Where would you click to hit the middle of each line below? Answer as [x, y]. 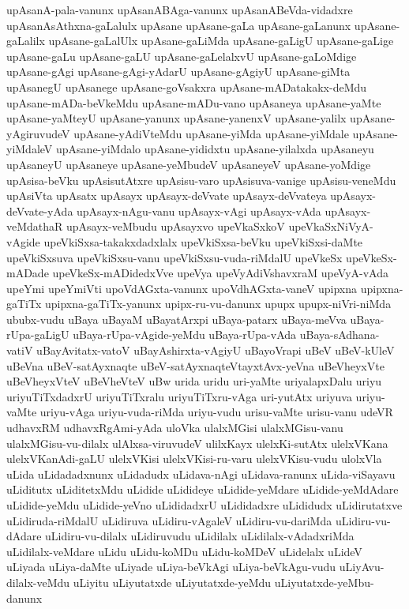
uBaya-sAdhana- [340, 335]
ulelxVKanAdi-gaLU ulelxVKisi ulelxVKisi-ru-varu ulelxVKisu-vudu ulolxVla [194, 459]
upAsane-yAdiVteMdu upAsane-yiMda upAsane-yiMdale [211, 133]
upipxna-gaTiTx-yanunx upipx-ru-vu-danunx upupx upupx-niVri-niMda [218, 304]
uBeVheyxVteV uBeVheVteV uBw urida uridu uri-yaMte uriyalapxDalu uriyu [194, 381]
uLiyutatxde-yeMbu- [324, 582]
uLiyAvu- [362, 567]
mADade [28, 273]
